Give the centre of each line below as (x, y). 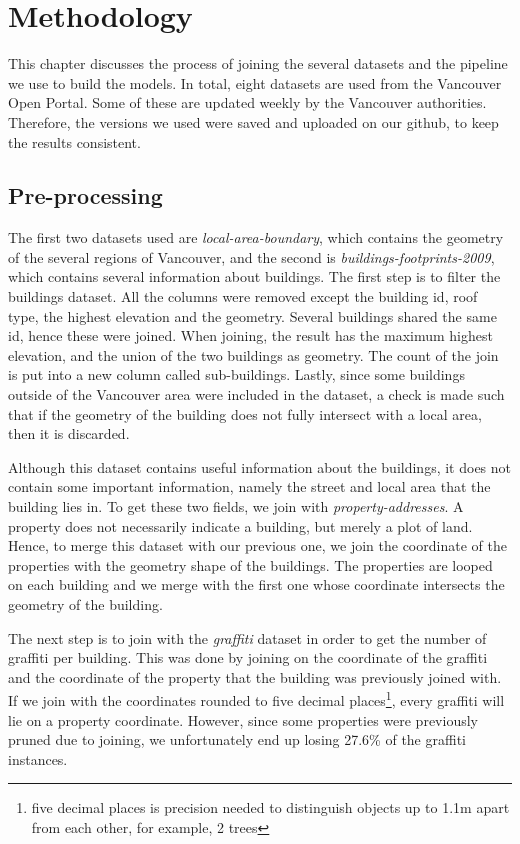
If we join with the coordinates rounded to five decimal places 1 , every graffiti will (256, 699)
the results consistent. (74, 141)
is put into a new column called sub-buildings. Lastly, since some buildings (236, 374)
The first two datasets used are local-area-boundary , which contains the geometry (256, 237)
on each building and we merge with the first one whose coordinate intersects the (256, 584)
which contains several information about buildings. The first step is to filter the (254, 276)
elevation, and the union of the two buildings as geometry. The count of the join (253, 354)
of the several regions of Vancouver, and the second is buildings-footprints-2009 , (251, 256)
